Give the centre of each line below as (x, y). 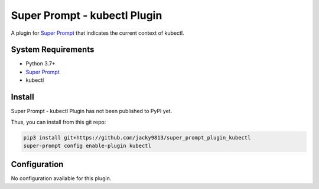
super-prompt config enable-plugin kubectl (87, 145)
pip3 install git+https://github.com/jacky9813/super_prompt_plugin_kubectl (137, 137)
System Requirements (53, 50)
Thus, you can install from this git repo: (58, 122)
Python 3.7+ (40, 64)
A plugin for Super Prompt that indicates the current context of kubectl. (97, 33)
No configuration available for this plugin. (61, 178)
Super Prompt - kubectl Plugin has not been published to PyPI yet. (92, 111)
